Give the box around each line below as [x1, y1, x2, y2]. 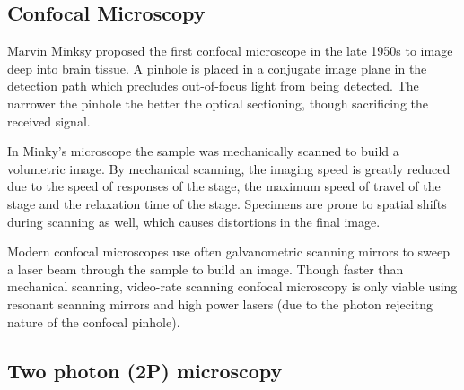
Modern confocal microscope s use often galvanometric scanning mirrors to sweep [7, 242, 451, 261]
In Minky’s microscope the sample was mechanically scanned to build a [7, 142, 399, 160]
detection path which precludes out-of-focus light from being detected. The [7, 76, 419, 95]
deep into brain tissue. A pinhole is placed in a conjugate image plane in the [7, 58, 427, 77]
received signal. [7, 111, 91, 130]
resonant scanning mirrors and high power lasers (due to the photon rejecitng [7, 294, 433, 313]
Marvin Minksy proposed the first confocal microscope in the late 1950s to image [7, 41, 453, 60]
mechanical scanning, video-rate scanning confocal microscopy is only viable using [7, 277, 458, 296]
